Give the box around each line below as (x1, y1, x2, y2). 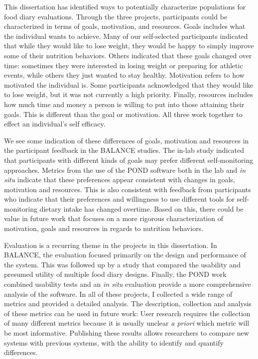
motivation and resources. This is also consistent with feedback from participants (4, 184, 251, 194)
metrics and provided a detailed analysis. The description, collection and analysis (4, 298, 252, 309)
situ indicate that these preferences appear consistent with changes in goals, (4, 174, 235, 185)
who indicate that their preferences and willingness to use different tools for (4, 194, 235, 204)
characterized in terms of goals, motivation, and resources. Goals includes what (4, 21, 246, 31)
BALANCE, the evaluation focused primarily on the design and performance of (4, 249, 246, 260)
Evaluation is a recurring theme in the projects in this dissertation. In (4, 239, 217, 250)
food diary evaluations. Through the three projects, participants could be (4, 11, 228, 21)
